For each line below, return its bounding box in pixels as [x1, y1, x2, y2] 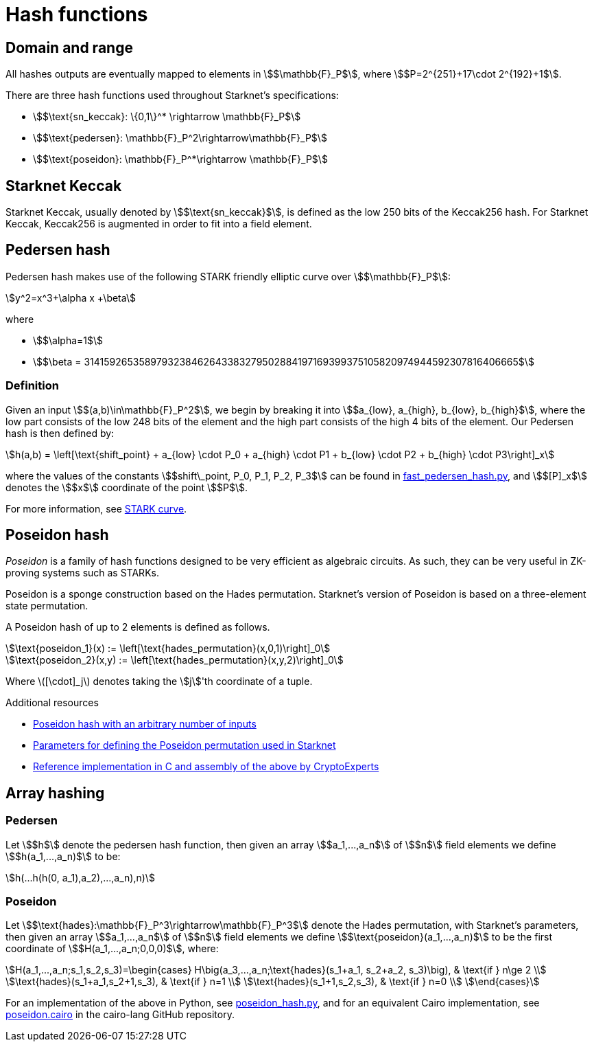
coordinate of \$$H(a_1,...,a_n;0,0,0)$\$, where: [5, 943, 219, 955]
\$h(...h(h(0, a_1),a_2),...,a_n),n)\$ [5, 871, 155, 883]
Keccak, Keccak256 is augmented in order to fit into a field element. [5, 218, 312, 230]
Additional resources [5, 697, 99, 709]
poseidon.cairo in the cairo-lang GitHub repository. [5, 1009, 235, 1021]
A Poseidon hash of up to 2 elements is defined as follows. [5, 621, 270, 633]
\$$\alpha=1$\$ [33, 334, 103, 346]
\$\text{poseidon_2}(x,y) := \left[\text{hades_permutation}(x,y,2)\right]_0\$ [5, 654, 344, 666]
